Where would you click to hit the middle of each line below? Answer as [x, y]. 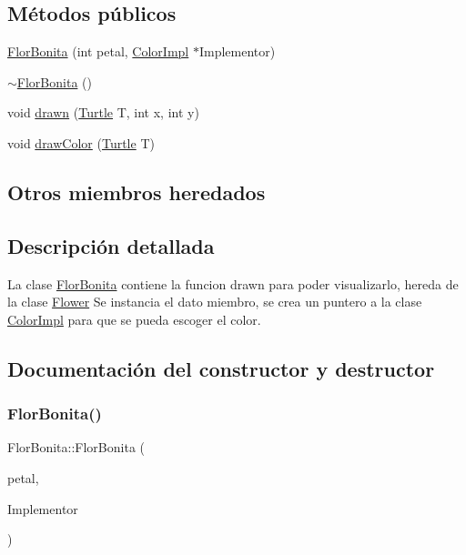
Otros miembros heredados [137, 192]
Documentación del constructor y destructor [221, 368]
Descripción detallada [111, 245]
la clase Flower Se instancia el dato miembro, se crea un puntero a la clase [215, 302]
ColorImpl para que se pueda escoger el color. [134, 319]
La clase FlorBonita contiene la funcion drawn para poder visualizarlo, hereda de [233, 283]
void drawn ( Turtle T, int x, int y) [103, 112]
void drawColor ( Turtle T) [81, 142]
